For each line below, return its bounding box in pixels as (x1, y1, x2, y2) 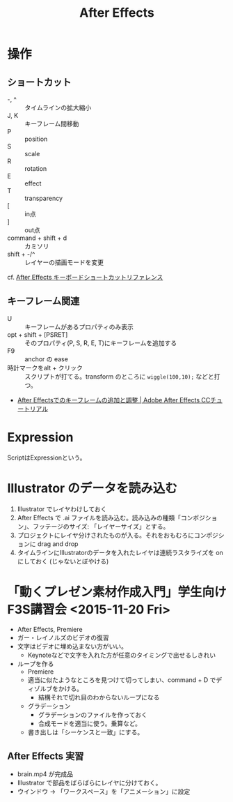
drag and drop (37, 539, 79, 548)
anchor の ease (24, 354, 68, 363)
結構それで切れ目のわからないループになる (38, 693, 160, 702)
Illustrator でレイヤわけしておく (17, 504, 107, 513)
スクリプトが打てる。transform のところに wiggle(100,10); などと (24, 372, 214, 381)
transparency (24, 194, 63, 202)
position (24, 135, 48, 143)
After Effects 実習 (7, 750, 84, 762)
